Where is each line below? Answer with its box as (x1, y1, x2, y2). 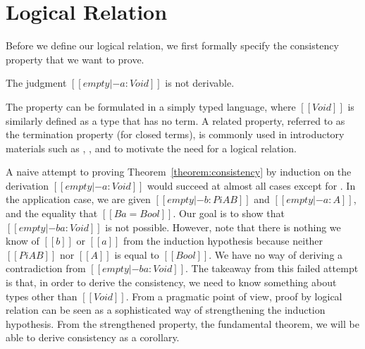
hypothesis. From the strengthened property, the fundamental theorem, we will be (6, 316, 359, 331)
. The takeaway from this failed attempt (185, 261, 359, 276)
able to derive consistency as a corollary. (6, 330, 180, 345)
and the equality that (6, 206, 98, 221)
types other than (6, 288, 78, 303)
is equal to (114, 247, 159, 262)
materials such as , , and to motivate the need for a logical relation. (6, 140, 297, 155)
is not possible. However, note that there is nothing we (105, 219, 341, 234)
